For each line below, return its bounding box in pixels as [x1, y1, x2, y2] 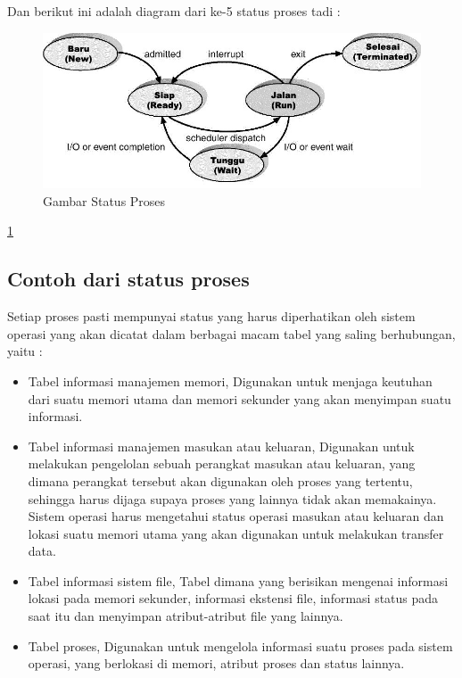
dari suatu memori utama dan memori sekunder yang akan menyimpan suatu [28, 389, 451, 408]
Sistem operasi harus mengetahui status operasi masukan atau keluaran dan [28, 507, 444, 525]
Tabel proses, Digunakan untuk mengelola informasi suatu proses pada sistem [28, 636, 453, 655]
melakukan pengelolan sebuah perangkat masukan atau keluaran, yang [28, 454, 416, 473]
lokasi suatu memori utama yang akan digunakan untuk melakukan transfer [28, 524, 444, 542]
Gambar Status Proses [43, 191, 166, 210]
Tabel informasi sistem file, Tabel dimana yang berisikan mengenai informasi [28, 571, 449, 590]
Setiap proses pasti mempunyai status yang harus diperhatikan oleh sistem [7, 307, 416, 326]
